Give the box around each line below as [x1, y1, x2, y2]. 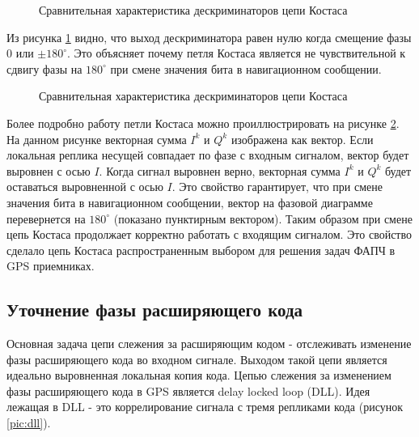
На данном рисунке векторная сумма [6, 130, 187, 147]
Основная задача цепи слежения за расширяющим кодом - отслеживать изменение [6, 335, 412, 352]
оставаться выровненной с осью [6, 178, 163, 195]
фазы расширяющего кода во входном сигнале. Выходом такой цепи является [6, 350, 387, 367]
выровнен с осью [6, 162, 91, 179]
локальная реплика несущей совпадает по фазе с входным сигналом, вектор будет [6, 146, 409, 163]
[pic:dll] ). [6, 414, 51, 431]
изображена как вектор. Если [231, 130, 374, 147]
